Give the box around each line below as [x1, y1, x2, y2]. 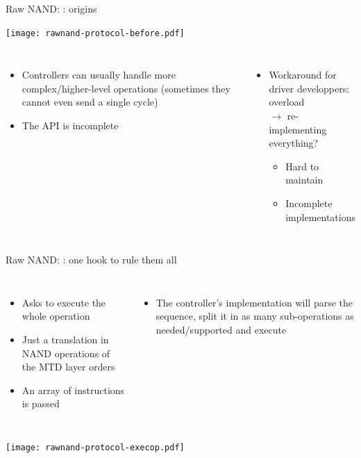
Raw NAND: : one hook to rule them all [6, 252, 177, 267]
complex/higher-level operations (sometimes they [22, 81, 230, 95]
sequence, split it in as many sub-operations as [156, 309, 354, 323]
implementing [269, 122, 327, 136]
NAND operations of [22, 345, 110, 360]
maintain [285, 172, 324, 187]
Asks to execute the [22, 295, 106, 309]
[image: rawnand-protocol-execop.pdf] [6, 442, 185, 452]
